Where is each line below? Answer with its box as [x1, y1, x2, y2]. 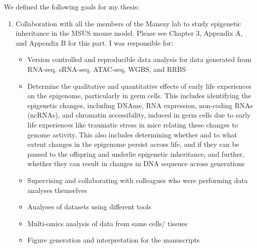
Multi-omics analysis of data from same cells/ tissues [27, 218, 187, 228]
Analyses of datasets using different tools [27, 201, 151, 212]
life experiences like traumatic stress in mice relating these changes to [27, 119, 238, 129]
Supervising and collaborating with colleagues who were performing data [27, 175, 248, 185]
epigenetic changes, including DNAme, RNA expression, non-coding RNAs [27, 100, 253, 110]
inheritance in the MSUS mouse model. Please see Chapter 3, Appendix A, [15, 28, 243, 38]
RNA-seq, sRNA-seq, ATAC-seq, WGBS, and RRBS [27, 63, 186, 74]
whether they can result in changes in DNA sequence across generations [27, 158, 245, 169]
